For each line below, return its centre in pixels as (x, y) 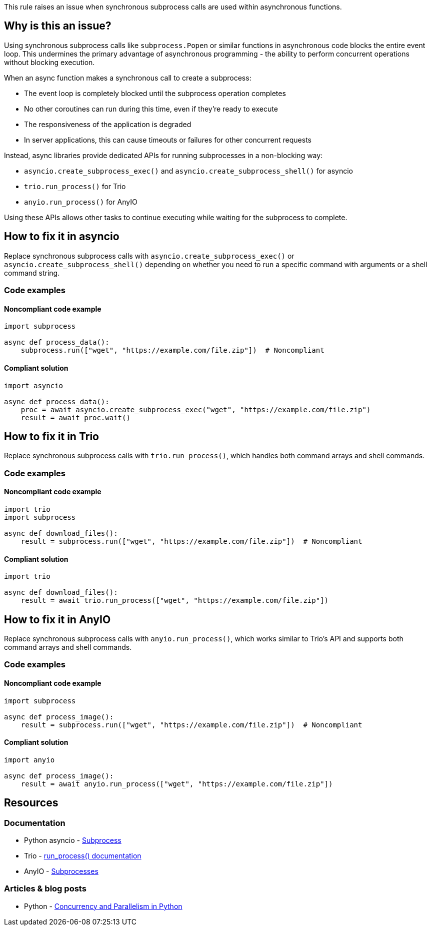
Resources (31, 803)
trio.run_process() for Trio (75, 186)
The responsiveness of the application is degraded (108, 124)
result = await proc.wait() (75, 417)
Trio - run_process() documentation (83, 856)
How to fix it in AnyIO (57, 619)
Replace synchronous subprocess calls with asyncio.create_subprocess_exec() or (149, 256)
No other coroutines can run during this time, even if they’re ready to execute (151, 109)
